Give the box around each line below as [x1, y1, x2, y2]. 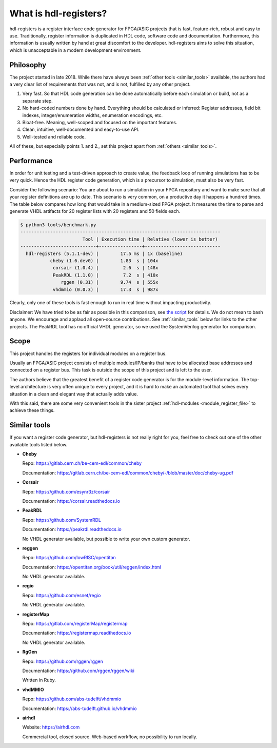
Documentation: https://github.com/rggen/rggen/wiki [22, 667, 134, 674]
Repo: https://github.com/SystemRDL [22, 517, 101, 523]
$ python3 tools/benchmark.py [20, 222, 96, 228]
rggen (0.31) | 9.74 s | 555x [61, 280, 159, 285]
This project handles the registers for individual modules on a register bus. [9, 350, 167, 357]
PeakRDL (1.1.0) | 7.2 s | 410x [52, 272, 159, 278]
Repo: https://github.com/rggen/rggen [22, 658, 104, 664]
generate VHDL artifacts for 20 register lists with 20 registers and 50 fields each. [9, 208, 181, 214]
